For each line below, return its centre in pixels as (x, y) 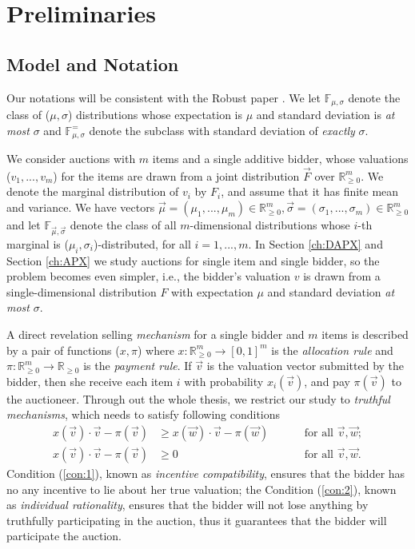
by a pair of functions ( (63, 350)
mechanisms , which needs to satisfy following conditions (144, 414)
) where (156, 350)
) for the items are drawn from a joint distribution (176, 175)
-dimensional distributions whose (270, 225)
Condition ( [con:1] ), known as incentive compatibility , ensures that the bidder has (206, 473)
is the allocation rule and (332, 350)
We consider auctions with (71, 159)
